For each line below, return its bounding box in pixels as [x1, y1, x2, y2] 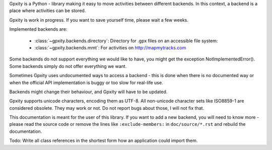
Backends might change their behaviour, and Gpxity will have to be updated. [9, 89, 168, 95]
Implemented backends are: [9, 26, 67, 32]
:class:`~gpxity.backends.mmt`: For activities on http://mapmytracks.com [34, 44, 186, 50]
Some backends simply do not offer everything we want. [9, 63, 127, 69]
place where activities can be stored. [9, 8, 86, 14]
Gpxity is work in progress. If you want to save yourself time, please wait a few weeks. [9, 17, 188, 23]
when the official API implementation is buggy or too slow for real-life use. [9, 80, 163, 86]
